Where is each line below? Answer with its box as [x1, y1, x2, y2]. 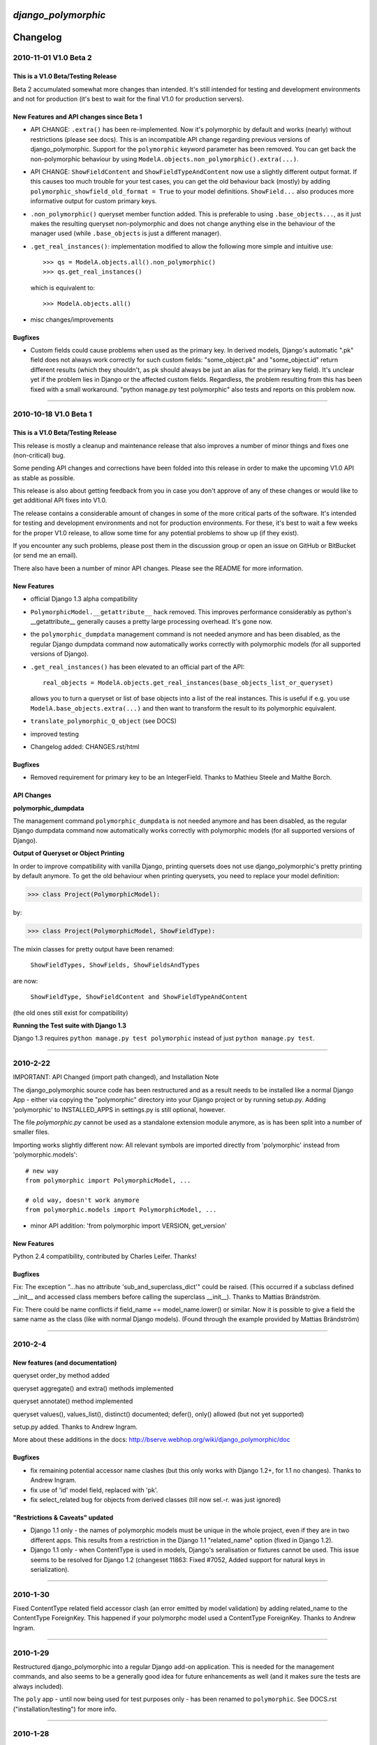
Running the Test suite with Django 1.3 [13, 1021, 127, 1030]
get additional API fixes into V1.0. [13, 496, 108, 505]
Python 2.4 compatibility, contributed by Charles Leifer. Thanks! [13, 1252, 197, 1260]
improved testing [30, 729, 80, 738]
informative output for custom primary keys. [30, 197, 157, 205]
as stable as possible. [13, 473, 75, 482]
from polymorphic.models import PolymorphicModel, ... [25, 1206, 217, 1214]
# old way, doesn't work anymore [25, 1196, 140, 1204]
